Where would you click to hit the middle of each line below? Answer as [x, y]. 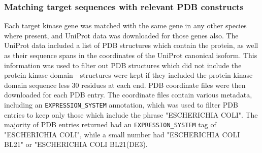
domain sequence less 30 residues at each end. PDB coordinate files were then [125, 85]
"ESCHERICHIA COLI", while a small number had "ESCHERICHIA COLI [122, 134]
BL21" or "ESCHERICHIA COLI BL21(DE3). [76, 144]
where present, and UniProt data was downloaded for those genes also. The [121, 35]
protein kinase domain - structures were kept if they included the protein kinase [128, 75]
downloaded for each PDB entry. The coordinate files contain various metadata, [128, 95]
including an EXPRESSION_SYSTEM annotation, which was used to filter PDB [121, 104]
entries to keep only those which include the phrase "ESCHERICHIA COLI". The [131, 114]
